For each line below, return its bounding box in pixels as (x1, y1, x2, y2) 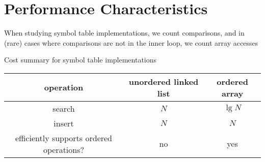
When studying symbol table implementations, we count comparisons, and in (4, 27, 245, 38)
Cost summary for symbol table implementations (4, 54, 157, 65)
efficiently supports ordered (15, 132, 113, 144)
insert (54, 117, 74, 129)
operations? (43, 143, 85, 155)
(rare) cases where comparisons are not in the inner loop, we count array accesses (4, 37, 258, 48)
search (52, 102, 75, 114)
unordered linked (128, 75, 199, 87)
